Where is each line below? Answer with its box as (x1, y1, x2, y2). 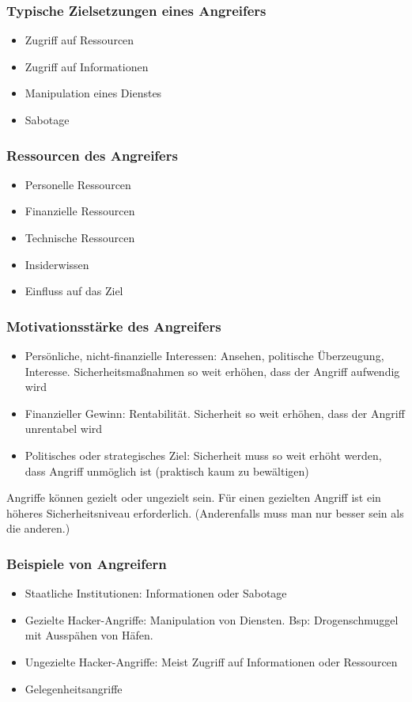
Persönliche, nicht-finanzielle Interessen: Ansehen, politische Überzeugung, (25, 347, 384, 363)
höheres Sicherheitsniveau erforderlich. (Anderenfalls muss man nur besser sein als (6, 504, 404, 521)
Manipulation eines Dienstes (25, 85, 162, 101)
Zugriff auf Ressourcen (25, 32, 134, 48)
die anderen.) (6, 520, 70, 537)
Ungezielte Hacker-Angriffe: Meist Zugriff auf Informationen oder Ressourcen (25, 653, 398, 670)
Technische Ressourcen (25, 230, 135, 245)
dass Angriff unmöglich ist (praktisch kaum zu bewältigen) (25, 462, 309, 479)
